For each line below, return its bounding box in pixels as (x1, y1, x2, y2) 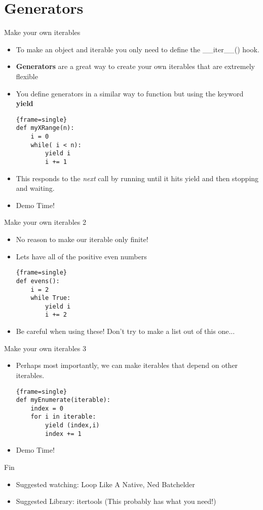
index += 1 (45, 430, 82, 437)
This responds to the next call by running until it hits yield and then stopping (16, 173, 259, 183)
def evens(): (16, 277, 60, 285)
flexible (16, 71, 38, 81)
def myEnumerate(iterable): (16, 396, 110, 404)
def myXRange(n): (16, 124, 74, 132)
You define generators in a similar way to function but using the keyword (16, 88, 244, 98)
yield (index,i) (45, 422, 100, 429)
